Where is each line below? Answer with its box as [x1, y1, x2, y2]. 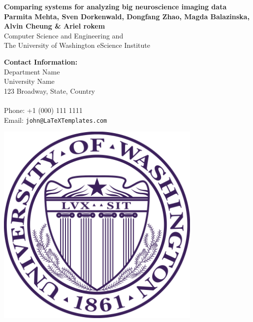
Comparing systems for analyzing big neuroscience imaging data [4, 1, 227, 11]
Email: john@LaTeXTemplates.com [4, 114, 107, 125]
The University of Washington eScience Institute [4, 40, 150, 50]
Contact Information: [4, 56, 78, 67]
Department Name [4, 66, 60, 76]
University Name [4, 76, 55, 86]
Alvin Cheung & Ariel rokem [4, 21, 105, 31]
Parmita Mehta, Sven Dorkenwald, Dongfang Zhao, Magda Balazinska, [4, 11, 250, 21]
